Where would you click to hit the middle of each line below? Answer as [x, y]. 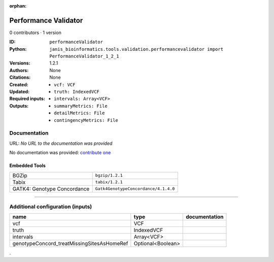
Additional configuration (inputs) [51, 207]
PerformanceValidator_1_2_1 [84, 56]
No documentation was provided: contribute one [60, 153]
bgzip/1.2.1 [109, 175]
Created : [19, 84]
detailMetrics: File [79, 113]
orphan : [18, 6]
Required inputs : [27, 99]
